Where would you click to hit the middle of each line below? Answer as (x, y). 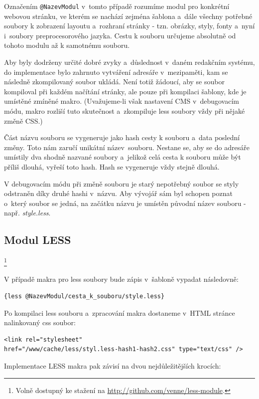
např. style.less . (27, 213)
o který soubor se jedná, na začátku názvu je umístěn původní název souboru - (125, 203)
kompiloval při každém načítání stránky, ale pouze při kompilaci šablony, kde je (125, 91)
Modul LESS (38, 240)
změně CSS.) (23, 120)
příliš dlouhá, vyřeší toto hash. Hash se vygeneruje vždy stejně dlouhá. (112, 166)
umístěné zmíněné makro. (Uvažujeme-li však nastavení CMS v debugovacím (122, 101)
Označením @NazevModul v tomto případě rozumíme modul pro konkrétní (117, 6)
